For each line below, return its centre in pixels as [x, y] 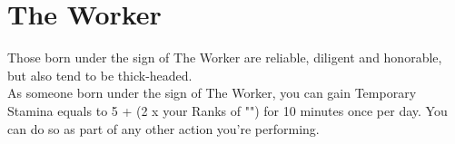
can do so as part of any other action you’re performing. [163, 128]
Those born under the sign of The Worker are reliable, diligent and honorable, [225, 58]
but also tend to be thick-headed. [100, 75]
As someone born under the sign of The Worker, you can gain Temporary [212, 93]
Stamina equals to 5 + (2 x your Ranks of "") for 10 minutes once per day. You [227, 110]
